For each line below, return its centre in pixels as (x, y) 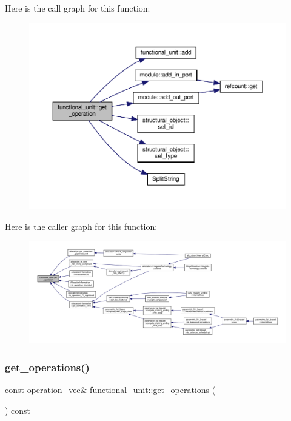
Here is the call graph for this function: (78, 8)
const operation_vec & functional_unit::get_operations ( (110, 390)
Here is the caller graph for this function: (81, 226)
